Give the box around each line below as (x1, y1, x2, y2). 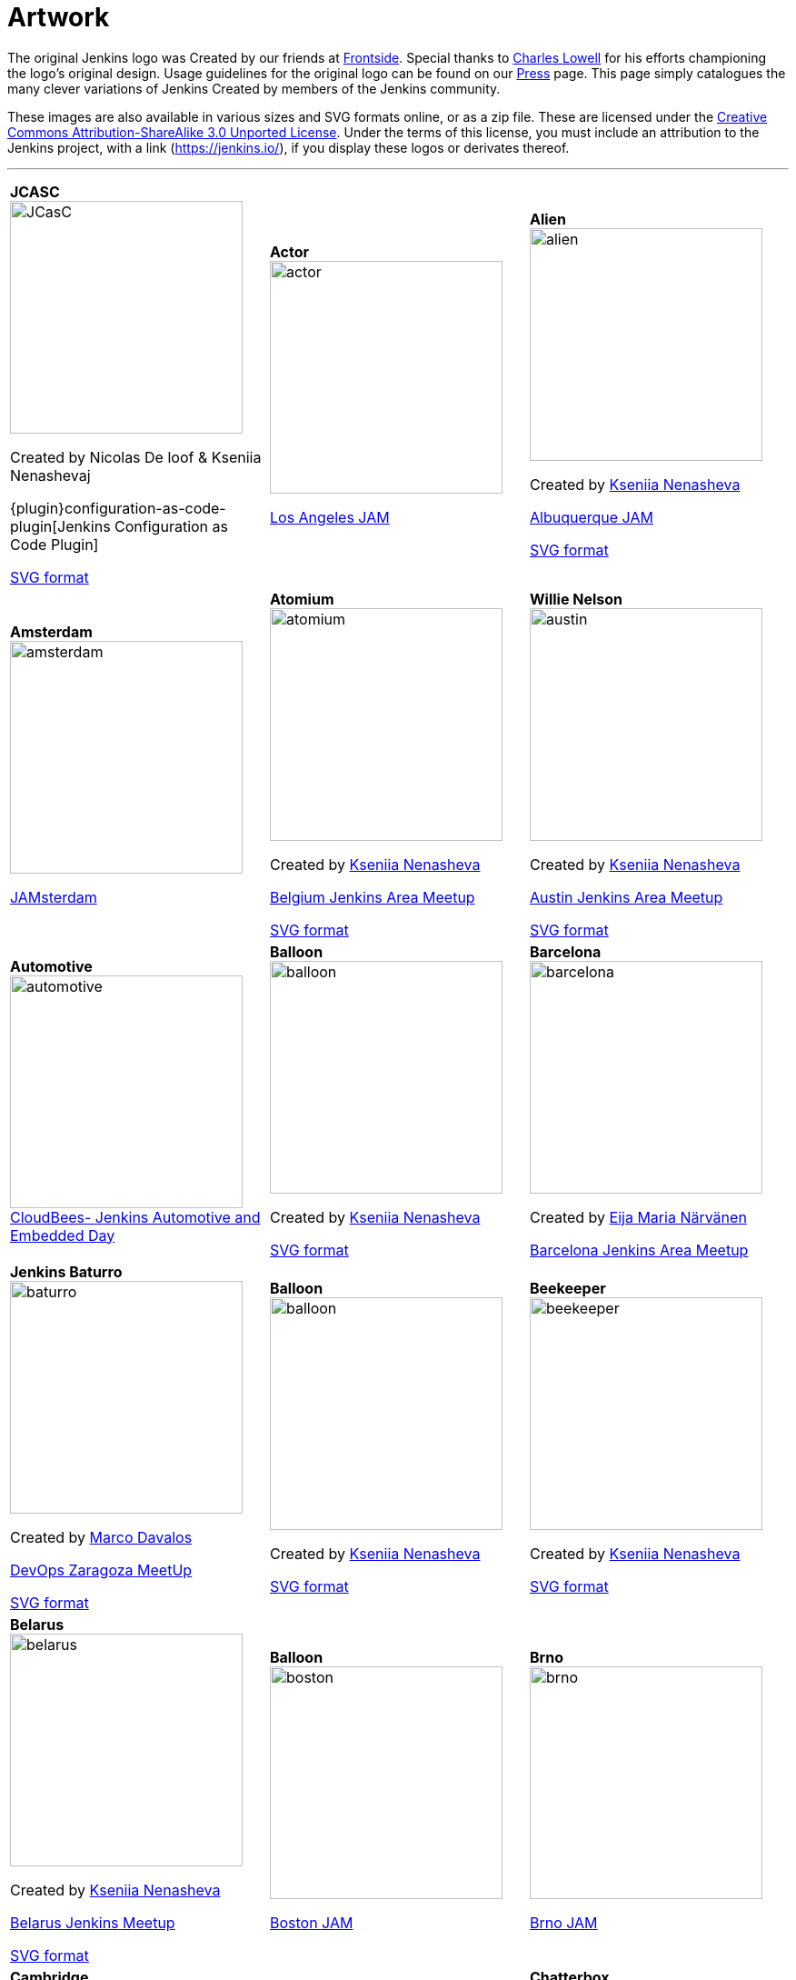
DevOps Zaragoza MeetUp (10, 1560, 193, 1579)
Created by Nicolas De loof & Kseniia (10, 447, 262, 466)
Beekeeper (529, 1278, 606, 1297)
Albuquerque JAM (529, 507, 653, 526)
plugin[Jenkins (10, 516, 111, 535)
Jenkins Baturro (10, 1262, 123, 1281)
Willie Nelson (529, 589, 623, 608)
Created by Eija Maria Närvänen (529, 1207, 747, 1226)
